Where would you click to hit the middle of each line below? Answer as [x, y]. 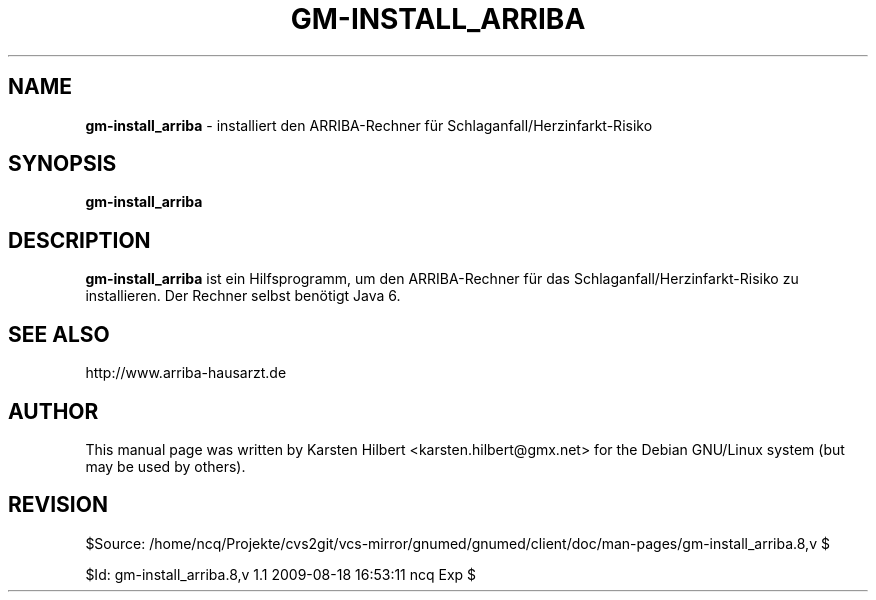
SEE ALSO [59, 334]
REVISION [58, 505]
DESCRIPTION [79, 240]
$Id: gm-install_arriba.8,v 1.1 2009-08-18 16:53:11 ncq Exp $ [281, 574]
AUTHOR [53, 411]
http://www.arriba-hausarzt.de [186, 373]
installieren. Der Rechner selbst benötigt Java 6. [243, 296]
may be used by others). [165, 466]
